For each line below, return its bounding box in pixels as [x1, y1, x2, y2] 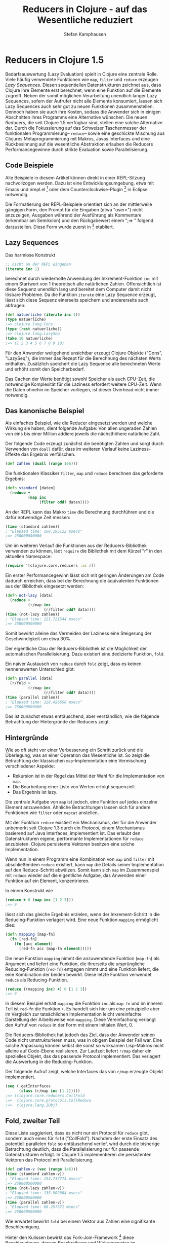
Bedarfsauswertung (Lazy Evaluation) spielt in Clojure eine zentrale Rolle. [5, 71, 158, 77]
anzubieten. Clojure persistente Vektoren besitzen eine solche [5, 841, 135, 847]
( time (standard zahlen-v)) [5, 1172, 65, 1177]
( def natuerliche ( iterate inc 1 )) [5, 312, 80, 317]
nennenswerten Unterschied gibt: [5, 666, 75, 672]
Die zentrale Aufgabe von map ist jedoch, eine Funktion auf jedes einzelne [5, 799, 158, 805]
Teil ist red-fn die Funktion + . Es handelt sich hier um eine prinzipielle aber [5, 1006, 160, 1012]
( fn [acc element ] [14, 941, 53, 946]
